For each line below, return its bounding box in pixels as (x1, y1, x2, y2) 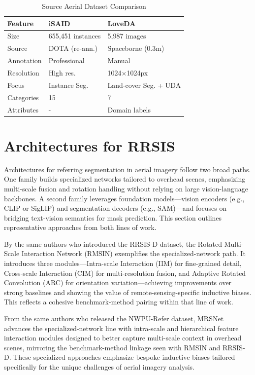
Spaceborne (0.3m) (107, 43, 164, 53)
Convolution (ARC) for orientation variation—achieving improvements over (4, 277, 232, 288)
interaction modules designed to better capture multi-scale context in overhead (4, 333, 242, 343)
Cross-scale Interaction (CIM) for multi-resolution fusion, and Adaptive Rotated (4, 267, 246, 278)
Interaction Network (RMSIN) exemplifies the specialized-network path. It (21, 248, 246, 259)
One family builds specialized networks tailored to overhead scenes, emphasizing (4, 174, 246, 184)
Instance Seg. (48, 79, 89, 90)
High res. (48, 67, 76, 77)
